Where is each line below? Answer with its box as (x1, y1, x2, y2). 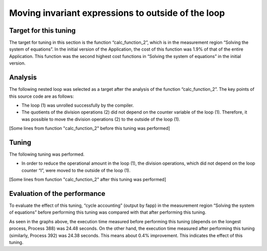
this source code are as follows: (9, 93, 74, 99)
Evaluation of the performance (9, 189, 106, 198)
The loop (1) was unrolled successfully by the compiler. (21, 102, 134, 108)
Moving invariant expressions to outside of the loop (9, 7, 225, 18)
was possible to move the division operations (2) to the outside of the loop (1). (21, 116, 180, 122)
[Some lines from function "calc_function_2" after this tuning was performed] (9, 177, 167, 183)
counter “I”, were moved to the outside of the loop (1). (21, 167, 131, 173)
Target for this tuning (9, 26, 76, 35)
